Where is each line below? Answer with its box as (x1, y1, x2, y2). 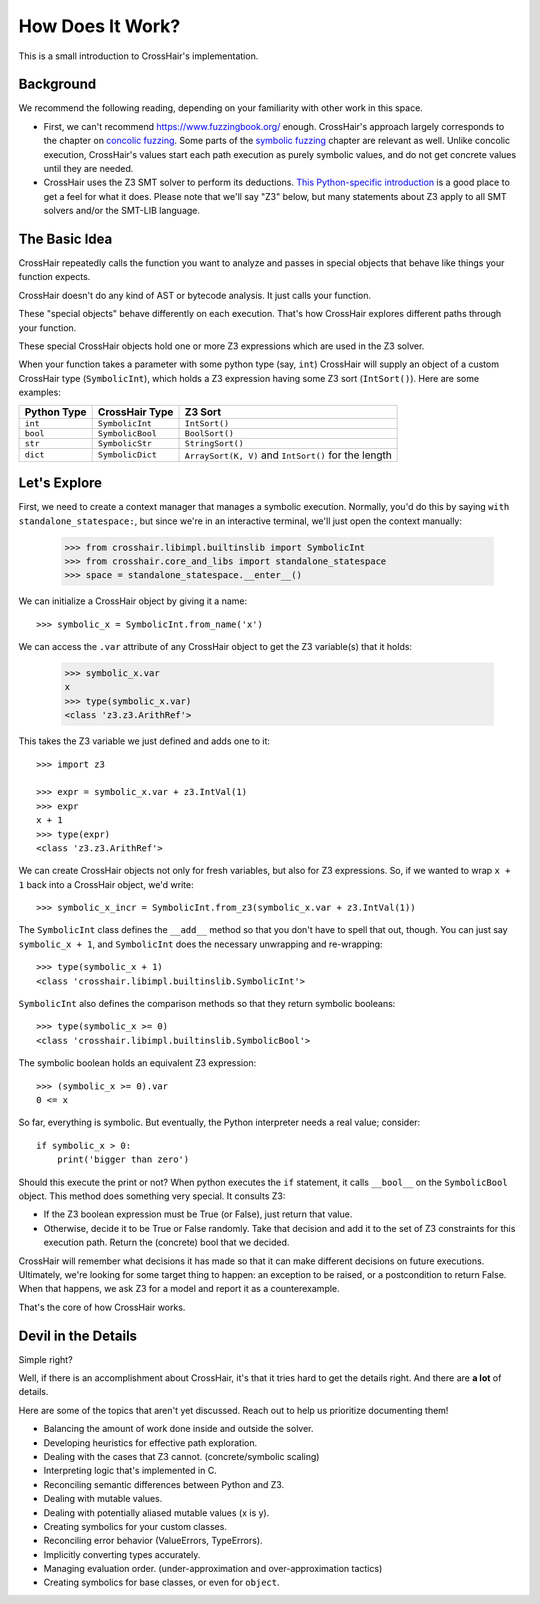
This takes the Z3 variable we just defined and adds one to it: (18, 735, 270, 747)
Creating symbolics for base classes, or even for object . (43, 1576, 280, 1589)
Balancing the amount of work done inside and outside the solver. (43, 1423, 314, 1435)
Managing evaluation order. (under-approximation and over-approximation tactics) (43, 1563, 383, 1575)
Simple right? (18, 1353, 74, 1365)
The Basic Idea (18, 231, 113, 247)
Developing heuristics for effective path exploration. (43, 1436, 258, 1449)
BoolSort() (184, 428, 235, 439)
